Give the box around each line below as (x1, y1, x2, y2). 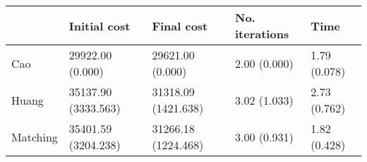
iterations (234, 25, 289, 42)
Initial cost (68, 17, 131, 34)
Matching (11, 128, 58, 145)
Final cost (152, 17, 208, 34)
